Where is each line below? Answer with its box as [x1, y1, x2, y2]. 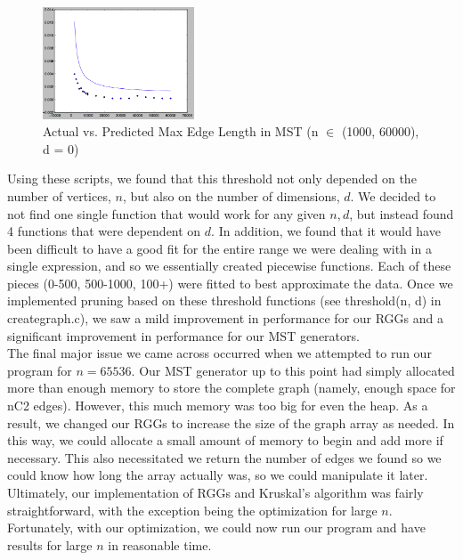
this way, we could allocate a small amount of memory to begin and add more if [7, 431, 443, 450]
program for [7, 361, 72, 379]
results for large [7, 535, 93, 554]
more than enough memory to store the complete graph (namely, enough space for [7, 378, 456, 397]
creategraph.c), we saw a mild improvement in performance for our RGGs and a [7, 309, 444, 328]
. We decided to [350, 186, 436, 205]
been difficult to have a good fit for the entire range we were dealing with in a [7, 239, 432, 257]
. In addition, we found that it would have [211, 222, 441, 240]
